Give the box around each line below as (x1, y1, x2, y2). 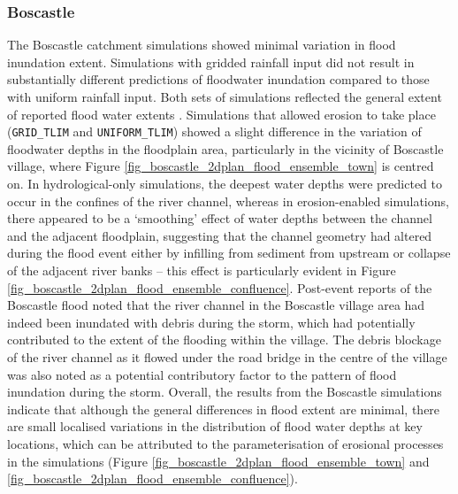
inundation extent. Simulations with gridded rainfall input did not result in (7, 52, 415, 71)
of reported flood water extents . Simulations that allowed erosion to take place (7, 104, 436, 123)
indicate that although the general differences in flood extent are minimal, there (7, 399, 440, 418)
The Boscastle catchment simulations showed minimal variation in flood (7, 35, 396, 54)
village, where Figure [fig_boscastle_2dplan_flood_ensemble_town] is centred (7, 157, 434, 175)
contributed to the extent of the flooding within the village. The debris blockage (7, 330, 441, 349)
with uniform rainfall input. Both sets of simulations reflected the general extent (7, 88, 442, 105)
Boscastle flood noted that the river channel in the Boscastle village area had (7, 296, 425, 314)
